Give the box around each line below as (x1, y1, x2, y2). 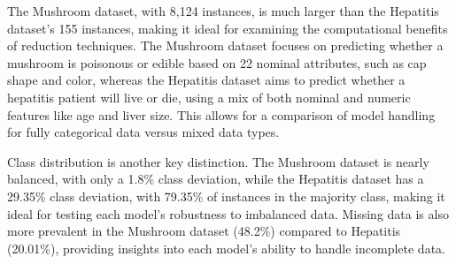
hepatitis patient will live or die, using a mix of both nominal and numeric (7, 87, 411, 106)
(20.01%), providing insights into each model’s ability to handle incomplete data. (7, 238, 445, 257)
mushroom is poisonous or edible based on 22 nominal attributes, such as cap (7, 53, 427, 72)
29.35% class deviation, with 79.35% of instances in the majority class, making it (7, 186, 445, 205)
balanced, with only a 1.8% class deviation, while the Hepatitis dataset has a (7, 170, 424, 188)
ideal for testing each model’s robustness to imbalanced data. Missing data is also (7, 204, 449, 223)
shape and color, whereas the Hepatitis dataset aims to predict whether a (7, 71, 406, 89)
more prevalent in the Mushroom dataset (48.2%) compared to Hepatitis (7, 222, 401, 240)
